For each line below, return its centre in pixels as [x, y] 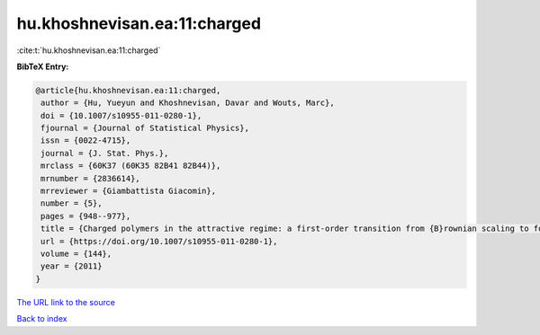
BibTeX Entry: [43, 66]
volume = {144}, [76, 254]
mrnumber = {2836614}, [91, 178]
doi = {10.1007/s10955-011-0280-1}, [121, 115]
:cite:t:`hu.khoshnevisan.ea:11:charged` [89, 50]
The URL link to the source [66, 302]
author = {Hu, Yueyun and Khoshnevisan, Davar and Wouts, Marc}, [188, 103]
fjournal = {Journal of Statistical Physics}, [145, 128]
